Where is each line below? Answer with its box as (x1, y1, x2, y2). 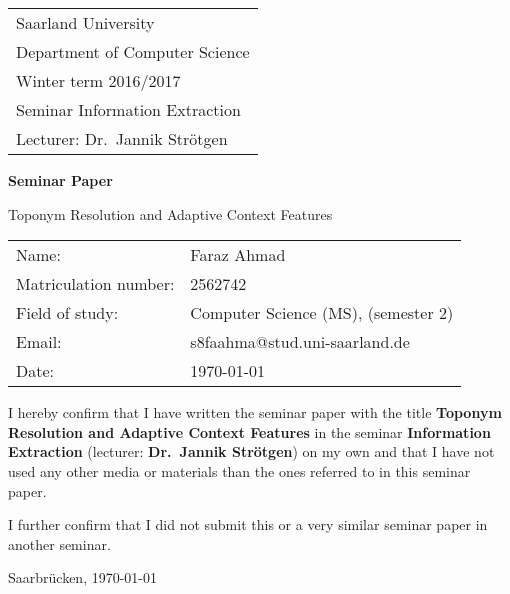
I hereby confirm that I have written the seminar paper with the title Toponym (8, 402, 502, 423)
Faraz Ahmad (190, 243, 286, 267)
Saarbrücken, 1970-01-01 (8, 567, 158, 588)
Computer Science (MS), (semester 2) (190, 301, 454, 325)
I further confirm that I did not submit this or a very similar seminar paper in (8, 514, 488, 535)
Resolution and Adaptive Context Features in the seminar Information (8, 421, 491, 442)
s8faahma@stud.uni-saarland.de (190, 330, 410, 354)
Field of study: (16, 301, 119, 325)
